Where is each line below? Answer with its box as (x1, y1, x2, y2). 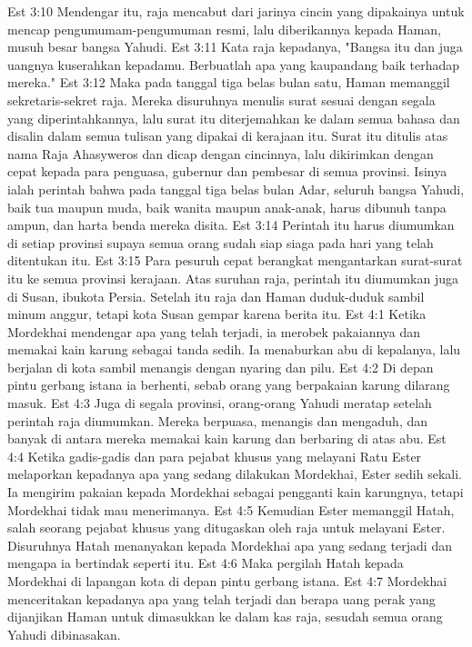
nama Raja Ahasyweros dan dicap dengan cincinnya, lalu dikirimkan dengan (7, 144, 434, 163)
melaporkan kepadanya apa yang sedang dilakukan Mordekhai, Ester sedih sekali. (7, 464, 463, 483)
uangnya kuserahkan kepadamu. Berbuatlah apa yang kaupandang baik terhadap (7, 55, 460, 74)
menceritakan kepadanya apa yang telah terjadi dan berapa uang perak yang (7, 589, 436, 608)
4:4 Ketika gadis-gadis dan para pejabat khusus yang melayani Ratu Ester (7, 446, 422, 465)
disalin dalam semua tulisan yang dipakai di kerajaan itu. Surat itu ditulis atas (7, 126, 448, 145)
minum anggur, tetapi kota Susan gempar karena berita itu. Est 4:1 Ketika (7, 304, 427, 323)
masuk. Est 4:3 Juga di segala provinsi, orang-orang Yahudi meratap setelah (7, 393, 432, 413)
